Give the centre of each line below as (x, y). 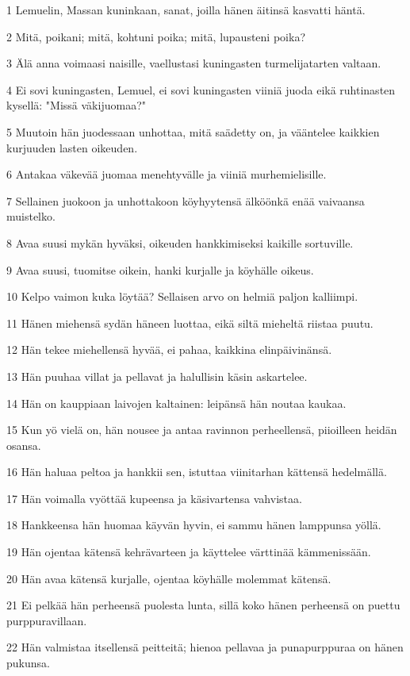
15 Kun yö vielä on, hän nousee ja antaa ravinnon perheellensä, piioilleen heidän (202, 430)
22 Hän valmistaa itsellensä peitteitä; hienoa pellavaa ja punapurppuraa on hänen (205, 647)
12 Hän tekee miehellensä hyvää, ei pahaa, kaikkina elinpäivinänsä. (169, 350)
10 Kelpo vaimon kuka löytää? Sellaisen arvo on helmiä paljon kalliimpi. (182, 296)
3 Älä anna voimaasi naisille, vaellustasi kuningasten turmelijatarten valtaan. (194, 63)
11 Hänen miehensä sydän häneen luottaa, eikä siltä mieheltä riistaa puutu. (190, 323)
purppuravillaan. (47, 620)
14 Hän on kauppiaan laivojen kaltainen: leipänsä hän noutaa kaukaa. (176, 403)
